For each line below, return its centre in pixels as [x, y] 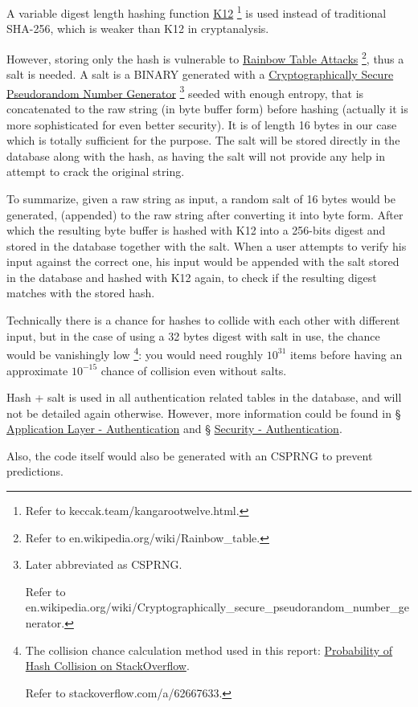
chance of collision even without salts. [194, 370]
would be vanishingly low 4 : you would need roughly [135, 353]
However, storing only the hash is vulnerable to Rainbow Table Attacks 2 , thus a [205, 57]
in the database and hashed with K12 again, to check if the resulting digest [192, 277]
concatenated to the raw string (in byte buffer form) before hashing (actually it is [207, 108]
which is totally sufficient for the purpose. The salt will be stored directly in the [203, 140]
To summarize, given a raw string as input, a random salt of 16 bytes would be [201, 198]
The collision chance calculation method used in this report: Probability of [209, 650]
